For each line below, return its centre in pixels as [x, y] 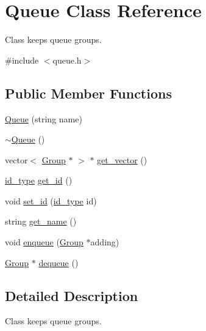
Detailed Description [72, 295]
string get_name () [41, 221]
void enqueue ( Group [44, 242]
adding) [105, 242]
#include [22, 60]
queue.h [67, 60]
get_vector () [122, 159]
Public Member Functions [88, 93]
